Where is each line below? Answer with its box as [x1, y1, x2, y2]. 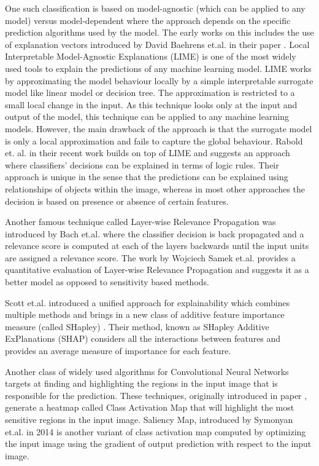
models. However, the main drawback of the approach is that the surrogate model [5, 122, 312, 135]
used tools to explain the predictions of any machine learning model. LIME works [5, 61, 312, 74]
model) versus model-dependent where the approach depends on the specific [5, 14, 291, 26]
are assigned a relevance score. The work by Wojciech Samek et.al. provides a [5, 251, 296, 264]
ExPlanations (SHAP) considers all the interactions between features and [5, 332, 281, 345]
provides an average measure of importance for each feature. [5, 344, 231, 357]
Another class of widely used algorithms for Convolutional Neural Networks [5, 365, 289, 377]
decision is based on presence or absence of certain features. [5, 194, 229, 207]
